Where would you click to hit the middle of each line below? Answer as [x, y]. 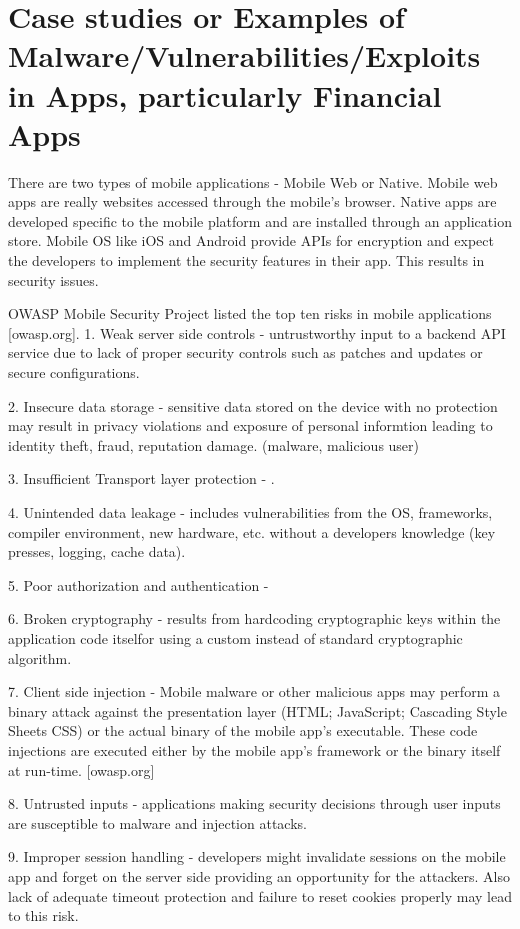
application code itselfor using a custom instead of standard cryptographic [235, 637]
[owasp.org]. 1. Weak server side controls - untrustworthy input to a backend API [257, 332]
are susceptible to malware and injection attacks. [157, 822]
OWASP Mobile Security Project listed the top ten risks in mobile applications [250, 313]
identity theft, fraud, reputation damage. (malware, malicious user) [214, 444]
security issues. [53, 279]
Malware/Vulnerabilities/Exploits [244, 55]
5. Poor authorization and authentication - [138, 584]
